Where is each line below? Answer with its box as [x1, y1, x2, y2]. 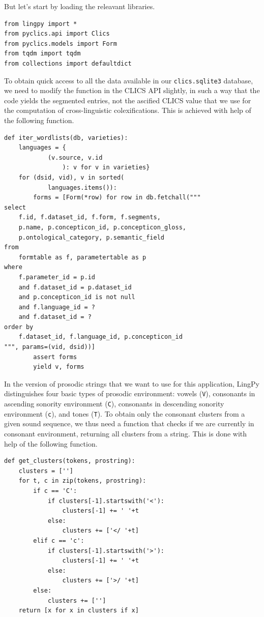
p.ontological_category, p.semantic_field [18, 233, 164, 241]
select [4, 203, 26, 211]
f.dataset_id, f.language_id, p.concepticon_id [18, 333, 183, 341]
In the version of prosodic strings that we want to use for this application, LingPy [4, 378, 259, 389]
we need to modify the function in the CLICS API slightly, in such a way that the [4, 85, 260, 96]
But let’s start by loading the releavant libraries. [4, 1, 155, 11]
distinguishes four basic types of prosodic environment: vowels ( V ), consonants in [4, 388, 255, 399]
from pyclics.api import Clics [4, 30, 110, 38]
